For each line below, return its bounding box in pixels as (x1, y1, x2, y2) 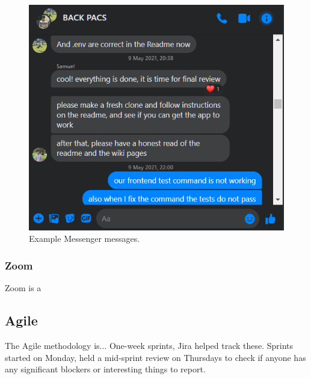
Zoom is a (5, 282, 42, 294)
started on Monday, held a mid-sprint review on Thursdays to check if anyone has (5, 351, 306, 363)
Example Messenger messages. (29, 232, 140, 245)
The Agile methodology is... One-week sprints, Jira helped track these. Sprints (5, 339, 294, 351)
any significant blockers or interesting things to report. (5, 363, 206, 375)
